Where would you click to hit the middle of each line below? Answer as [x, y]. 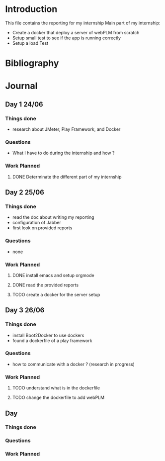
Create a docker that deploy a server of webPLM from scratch [76, 32]
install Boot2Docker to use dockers [48, 335]
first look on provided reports [42, 228]
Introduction [31, 9]
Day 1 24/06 [24, 104]
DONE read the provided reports [45, 285]
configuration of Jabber [37, 223]
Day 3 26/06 [25, 310]
